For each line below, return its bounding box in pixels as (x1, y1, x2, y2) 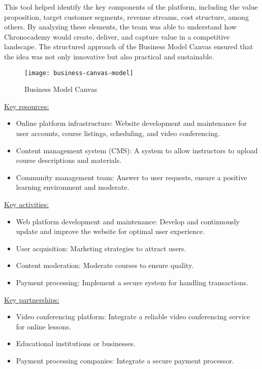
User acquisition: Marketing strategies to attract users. (16, 243, 186, 253)
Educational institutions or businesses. (16, 338, 136, 349)
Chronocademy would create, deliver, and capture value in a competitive (4, 31, 230, 42)
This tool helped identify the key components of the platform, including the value (4, 2, 258, 12)
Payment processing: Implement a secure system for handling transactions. (16, 277, 248, 287)
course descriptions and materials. (16, 155, 122, 165)
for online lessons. (16, 321, 71, 331)
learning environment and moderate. (16, 182, 129, 192)
